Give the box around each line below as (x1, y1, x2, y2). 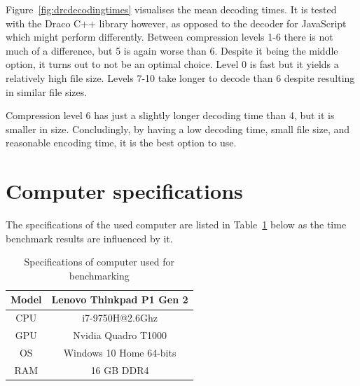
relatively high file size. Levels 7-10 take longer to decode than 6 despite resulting (6, 70, 355, 85)
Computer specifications (6, 177, 243, 205)
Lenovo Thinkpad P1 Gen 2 (51, 292, 188, 307)
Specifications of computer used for (24, 254, 175, 269)
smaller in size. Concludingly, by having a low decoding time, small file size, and (6, 121, 350, 136)
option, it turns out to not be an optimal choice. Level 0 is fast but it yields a (6, 57, 339, 71)
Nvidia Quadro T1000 (73, 328, 167, 343)
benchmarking (69, 268, 130, 282)
